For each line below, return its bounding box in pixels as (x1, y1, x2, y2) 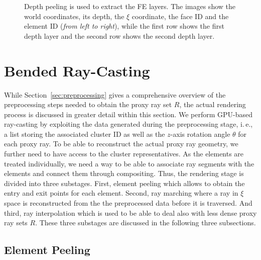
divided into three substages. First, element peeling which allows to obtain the (4, 178, 245, 188)
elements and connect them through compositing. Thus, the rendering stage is (4, 168, 244, 179)
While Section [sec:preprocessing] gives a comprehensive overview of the (4, 89, 226, 100)
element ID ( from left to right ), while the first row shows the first (24, 21, 224, 31)
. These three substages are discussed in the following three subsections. (35, 217, 256, 228)
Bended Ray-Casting (4, 60, 150, 80)
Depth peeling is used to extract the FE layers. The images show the (24, 1, 235, 11)
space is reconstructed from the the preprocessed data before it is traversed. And (4, 198, 252, 208)
